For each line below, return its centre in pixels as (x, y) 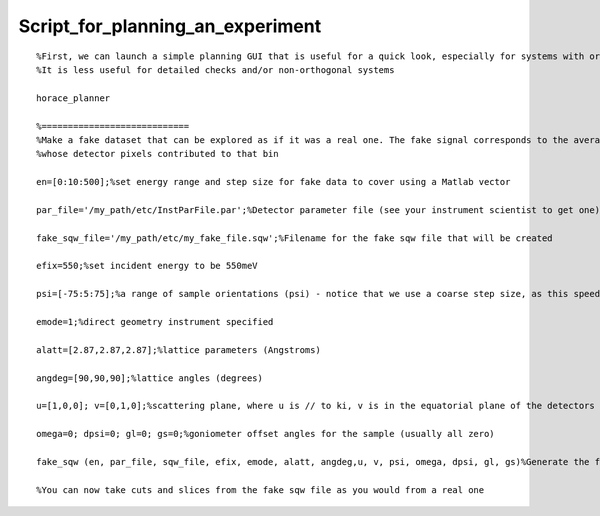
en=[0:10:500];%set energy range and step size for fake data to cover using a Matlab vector (273, 182)
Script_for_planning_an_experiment (170, 26)
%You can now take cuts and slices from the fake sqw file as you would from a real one (260, 489)
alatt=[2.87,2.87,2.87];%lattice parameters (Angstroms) (179, 349)
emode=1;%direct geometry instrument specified (155, 321)
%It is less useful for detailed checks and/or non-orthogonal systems (215, 69)
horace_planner (73, 98)
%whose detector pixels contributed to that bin (157, 154)
